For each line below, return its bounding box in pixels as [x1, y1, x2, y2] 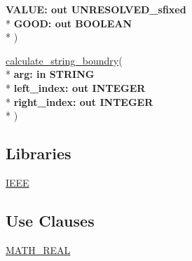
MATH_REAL [6, 242, 71, 257]
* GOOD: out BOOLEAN [6, 15, 132, 30]
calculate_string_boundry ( [6, 53, 123, 67]
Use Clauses [6, 209, 95, 231]
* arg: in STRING [6, 67, 95, 81]
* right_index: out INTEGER [6, 94, 153, 109]
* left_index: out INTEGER [6, 80, 146, 95]
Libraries [6, 142, 71, 164]
